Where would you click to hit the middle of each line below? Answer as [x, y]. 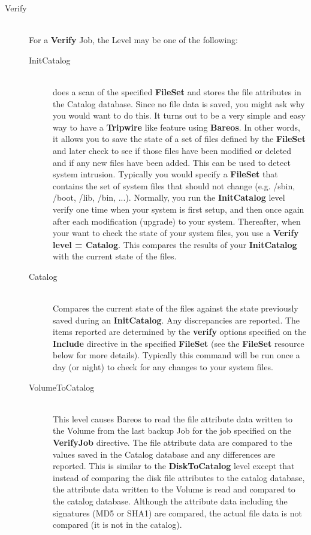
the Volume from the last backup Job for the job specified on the [172, 430]
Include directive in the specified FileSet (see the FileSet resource [179, 343]
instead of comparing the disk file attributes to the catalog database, [179, 477]
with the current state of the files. [115, 256]
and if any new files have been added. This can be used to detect [172, 162]
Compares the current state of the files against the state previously [176, 308]
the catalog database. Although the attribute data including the [170, 501]
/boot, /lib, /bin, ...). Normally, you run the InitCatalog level [169, 197]
